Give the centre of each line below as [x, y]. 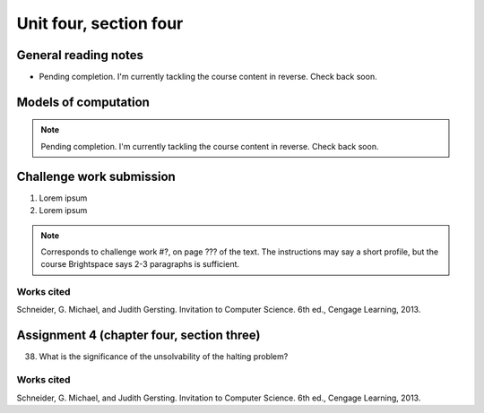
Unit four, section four [100, 23]
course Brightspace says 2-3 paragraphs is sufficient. [140, 264]
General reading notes [80, 55]
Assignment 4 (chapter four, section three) [138, 336]
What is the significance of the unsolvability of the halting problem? [164, 357]
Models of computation [83, 102]
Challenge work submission [96, 176]
